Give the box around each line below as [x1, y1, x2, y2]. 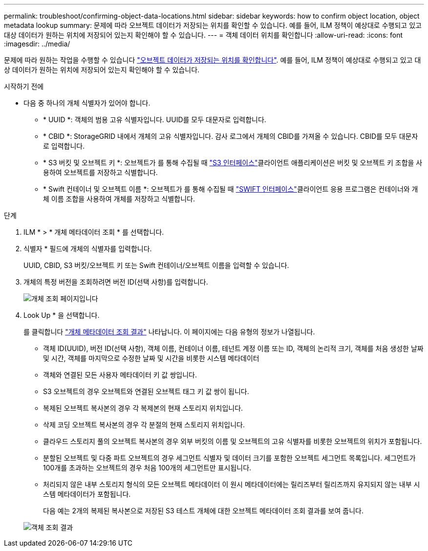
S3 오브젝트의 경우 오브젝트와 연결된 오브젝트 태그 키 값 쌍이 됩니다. [43, 387, 249, 396]
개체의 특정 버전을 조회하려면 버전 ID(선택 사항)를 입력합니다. [23, 278, 208, 286]
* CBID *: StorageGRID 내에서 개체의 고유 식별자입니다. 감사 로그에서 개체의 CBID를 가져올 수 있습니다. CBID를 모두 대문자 [43, 132, 418, 140]
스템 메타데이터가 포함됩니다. [43, 490, 131, 498]
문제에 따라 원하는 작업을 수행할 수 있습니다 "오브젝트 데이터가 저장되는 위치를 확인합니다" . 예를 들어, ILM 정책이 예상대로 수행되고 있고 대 [4, 56, 421, 64]
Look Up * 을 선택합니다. [23, 311, 100, 319]
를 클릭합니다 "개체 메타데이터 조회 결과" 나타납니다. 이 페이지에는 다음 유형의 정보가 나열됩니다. [23, 328, 315, 336]
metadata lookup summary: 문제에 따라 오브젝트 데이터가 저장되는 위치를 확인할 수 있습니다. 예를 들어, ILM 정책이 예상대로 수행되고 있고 [4, 21, 422, 29]
